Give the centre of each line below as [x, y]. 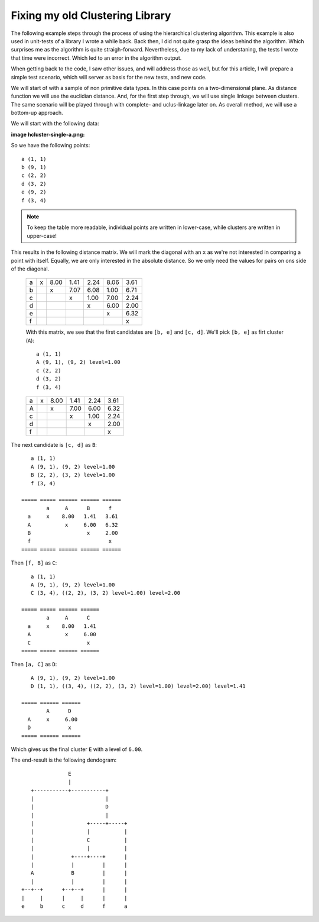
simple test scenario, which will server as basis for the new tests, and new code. [109, 77]
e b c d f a [74, 906]
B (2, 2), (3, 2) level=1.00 [73, 475]
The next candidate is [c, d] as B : [54, 445]
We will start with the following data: [55, 124]
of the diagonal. [30, 269]
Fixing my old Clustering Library [91, 15]
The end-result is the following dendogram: [64, 760]
